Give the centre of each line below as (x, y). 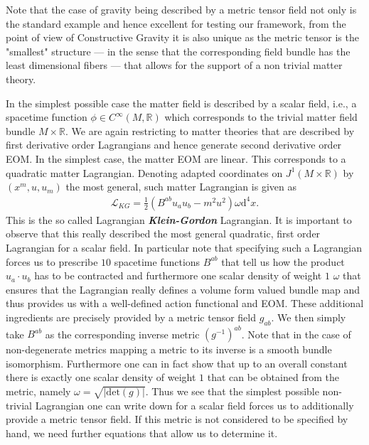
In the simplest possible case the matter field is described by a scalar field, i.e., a (181, 103)
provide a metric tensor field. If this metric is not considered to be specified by (177, 419)
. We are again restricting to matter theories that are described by (210, 130)
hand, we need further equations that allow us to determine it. (142, 433)
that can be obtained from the (273, 377)
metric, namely (38, 391)
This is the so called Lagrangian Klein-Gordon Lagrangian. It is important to (179, 219)
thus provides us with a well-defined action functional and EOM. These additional (185, 303)
